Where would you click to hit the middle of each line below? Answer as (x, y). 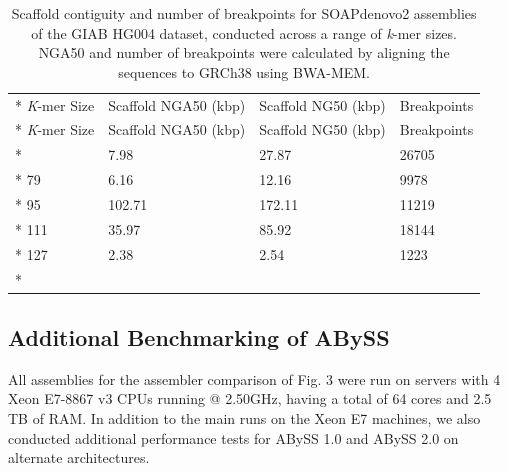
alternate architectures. (79, 457)
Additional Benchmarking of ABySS (199, 337)
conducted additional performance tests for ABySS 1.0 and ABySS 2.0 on (233, 437)
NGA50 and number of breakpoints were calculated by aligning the (244, 52)
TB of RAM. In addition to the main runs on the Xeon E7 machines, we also (244, 418)
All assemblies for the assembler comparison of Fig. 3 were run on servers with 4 (254, 378)
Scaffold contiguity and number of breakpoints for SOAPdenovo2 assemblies (244, 13)
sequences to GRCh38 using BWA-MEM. (244, 71)
